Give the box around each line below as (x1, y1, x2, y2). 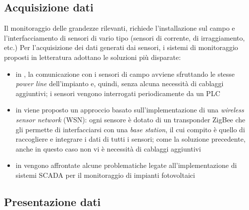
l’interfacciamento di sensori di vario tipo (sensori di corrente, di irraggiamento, (4, 32, 245, 43)
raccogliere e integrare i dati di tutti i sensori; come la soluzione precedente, (15, 134, 246, 144)
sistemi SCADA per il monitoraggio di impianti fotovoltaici (15, 169, 195, 180)
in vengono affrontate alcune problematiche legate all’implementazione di (15, 160, 237, 170)
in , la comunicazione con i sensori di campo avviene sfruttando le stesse (15, 68, 235, 79)
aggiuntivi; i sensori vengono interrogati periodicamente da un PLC (15, 88, 220, 98)
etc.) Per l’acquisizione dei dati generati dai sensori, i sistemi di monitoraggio (4, 42, 238, 52)
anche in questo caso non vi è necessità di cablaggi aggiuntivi (15, 143, 201, 154)
